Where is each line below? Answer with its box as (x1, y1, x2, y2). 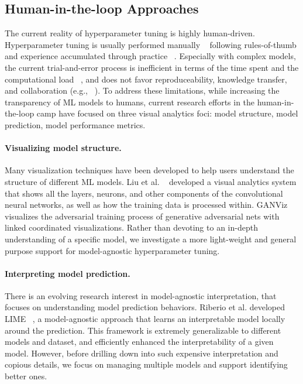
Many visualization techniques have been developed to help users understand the (5, 164, 294, 176)
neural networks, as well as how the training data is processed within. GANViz (5, 198, 288, 211)
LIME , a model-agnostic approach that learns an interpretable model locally (5, 313, 285, 325)
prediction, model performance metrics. (5, 118, 146, 131)
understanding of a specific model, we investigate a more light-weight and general (5, 232, 297, 245)
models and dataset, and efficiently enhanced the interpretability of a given (5, 335, 274, 348)
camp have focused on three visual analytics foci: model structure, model (36, 107, 298, 119)
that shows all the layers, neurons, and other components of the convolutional (5, 187, 283, 199)
